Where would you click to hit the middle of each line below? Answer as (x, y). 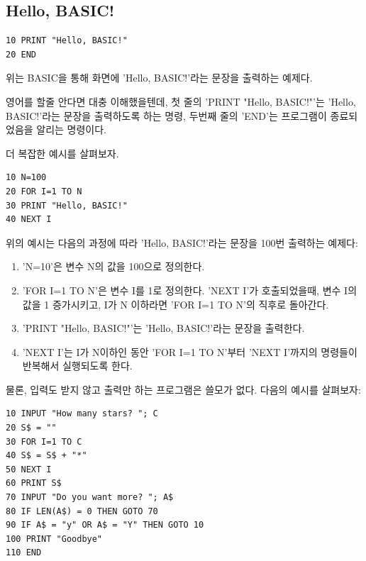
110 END (24, 553)
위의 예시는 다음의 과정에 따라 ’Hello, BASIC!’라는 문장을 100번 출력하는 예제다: (182, 242)
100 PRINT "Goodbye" (54, 539)
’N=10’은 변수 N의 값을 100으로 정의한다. (113, 266)
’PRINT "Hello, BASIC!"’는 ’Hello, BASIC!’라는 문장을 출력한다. (163, 328)
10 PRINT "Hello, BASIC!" (67, 41)
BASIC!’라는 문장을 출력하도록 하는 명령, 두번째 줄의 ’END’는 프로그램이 (166, 115)
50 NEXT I (29, 469)
